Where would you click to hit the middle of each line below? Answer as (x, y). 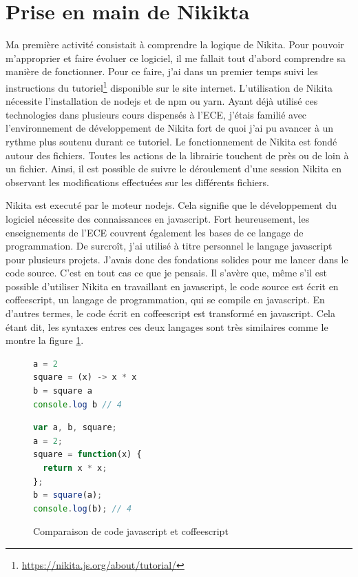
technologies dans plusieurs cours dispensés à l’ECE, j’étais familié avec (156, 114)
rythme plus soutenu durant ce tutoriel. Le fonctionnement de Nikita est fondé (171, 141)
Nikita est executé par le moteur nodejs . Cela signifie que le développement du (171, 205)
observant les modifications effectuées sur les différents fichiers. (137, 182)
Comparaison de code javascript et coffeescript (131, 531)
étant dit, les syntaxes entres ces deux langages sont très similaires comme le (167, 326)
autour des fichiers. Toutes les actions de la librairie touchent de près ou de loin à (177, 155)
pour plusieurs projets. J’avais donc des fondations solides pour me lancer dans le (177, 259)
